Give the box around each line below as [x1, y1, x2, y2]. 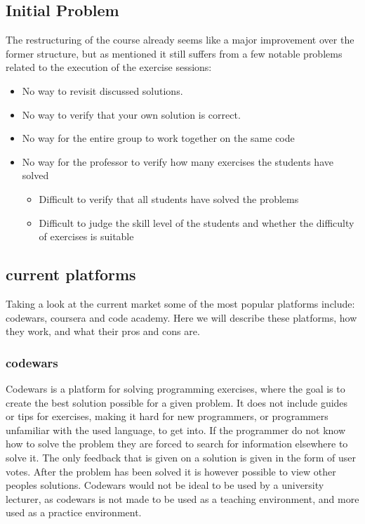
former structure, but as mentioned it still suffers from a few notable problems [6, 46, 343, 60]
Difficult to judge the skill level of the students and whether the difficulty [39, 215, 354, 230]
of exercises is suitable [39, 229, 134, 244]
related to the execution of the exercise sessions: [6, 60, 212, 74]
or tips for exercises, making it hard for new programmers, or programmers [6, 409, 328, 424]
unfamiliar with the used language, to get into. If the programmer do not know [6, 422, 346, 437]
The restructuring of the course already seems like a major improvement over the [6, 32, 354, 47]
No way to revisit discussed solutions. [22, 83, 183, 98]
